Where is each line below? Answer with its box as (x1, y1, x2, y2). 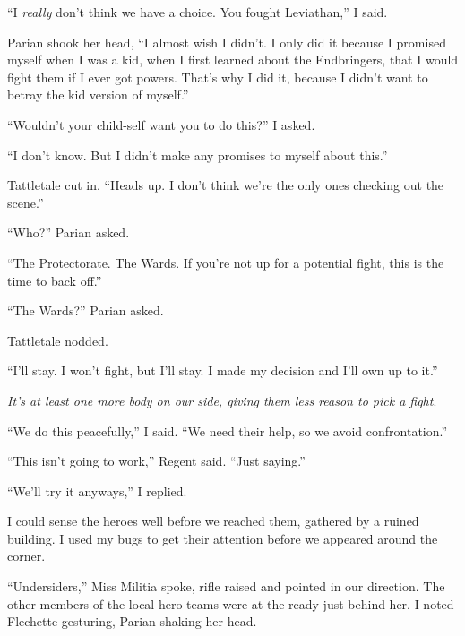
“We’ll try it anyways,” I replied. (7, 481, 187, 500)
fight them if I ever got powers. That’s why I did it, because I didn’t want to (7, 67, 428, 86)
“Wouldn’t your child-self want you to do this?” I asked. (7, 115, 315, 133)
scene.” (7, 193, 44, 211)
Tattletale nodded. (7, 331, 108, 349)
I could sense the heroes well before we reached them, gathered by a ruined (7, 511, 419, 530)
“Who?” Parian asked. (7, 223, 130, 242)
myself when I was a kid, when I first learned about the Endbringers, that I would (7, 50, 459, 69)
